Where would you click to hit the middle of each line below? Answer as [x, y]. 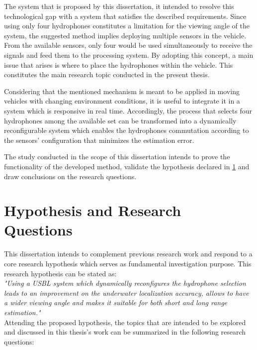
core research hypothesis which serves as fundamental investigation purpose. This [128, 263]
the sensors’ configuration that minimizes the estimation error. [99, 140]
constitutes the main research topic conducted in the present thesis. [107, 74]
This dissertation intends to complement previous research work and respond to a [128, 254]
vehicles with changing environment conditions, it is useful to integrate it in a [122, 101]
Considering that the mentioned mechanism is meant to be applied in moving [122, 91]
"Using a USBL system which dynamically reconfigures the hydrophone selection [125, 283]
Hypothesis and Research [93, 210]
